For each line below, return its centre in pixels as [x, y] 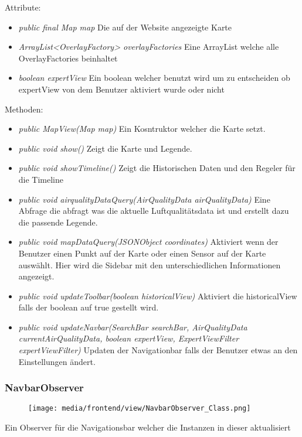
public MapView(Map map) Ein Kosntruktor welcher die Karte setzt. [142, 129]
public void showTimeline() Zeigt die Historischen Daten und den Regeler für [157, 168]
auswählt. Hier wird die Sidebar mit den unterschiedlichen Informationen [150, 264]
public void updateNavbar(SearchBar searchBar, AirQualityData [133, 327]
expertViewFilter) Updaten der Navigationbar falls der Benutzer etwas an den [158, 350]
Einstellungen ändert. [57, 361]
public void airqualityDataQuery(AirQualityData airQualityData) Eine [144, 199]
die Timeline [41, 179]
